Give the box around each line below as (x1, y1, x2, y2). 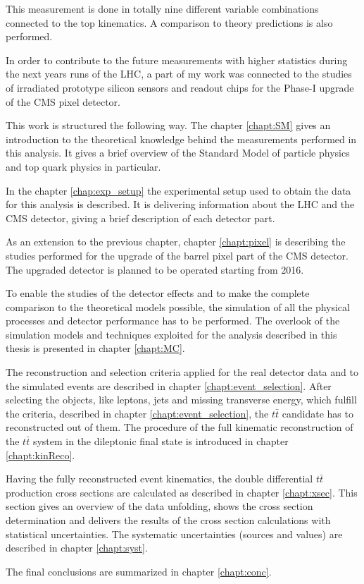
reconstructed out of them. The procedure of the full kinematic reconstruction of (6, 420, 353, 434)
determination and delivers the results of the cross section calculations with (6, 513, 331, 527)
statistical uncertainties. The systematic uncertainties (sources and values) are (6, 526, 343, 541)
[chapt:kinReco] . (6, 447, 75, 462)
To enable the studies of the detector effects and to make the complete (6, 286, 310, 300)
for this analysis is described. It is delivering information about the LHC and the (6, 197, 355, 212)
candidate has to (282, 406, 353, 420)
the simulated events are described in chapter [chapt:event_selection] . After (6, 378, 332, 393)
